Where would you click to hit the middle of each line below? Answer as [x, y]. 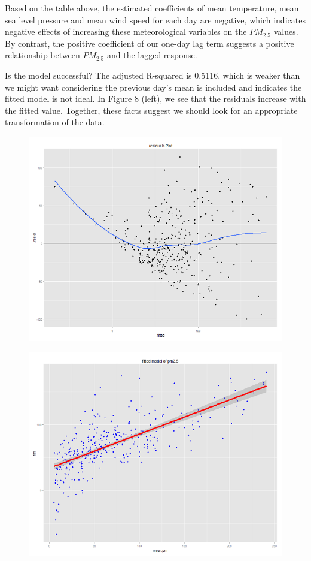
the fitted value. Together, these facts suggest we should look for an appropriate [151, 110]
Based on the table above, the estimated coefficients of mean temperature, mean [152, 8]
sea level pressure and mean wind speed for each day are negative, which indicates [155, 19]
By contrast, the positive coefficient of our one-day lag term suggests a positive [150, 43]
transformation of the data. [55, 122]
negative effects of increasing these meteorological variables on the [126, 31]
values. [286, 31]
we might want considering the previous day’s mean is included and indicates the [153, 87]
